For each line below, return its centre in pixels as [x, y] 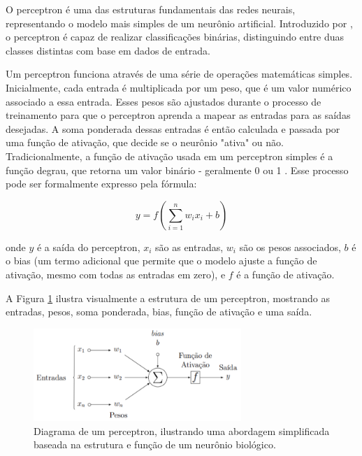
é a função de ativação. [285, 274]
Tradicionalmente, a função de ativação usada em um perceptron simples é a [169, 156]
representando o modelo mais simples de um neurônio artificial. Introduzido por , [179, 23]
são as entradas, [189, 247]
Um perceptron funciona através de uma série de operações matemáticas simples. [179, 74]
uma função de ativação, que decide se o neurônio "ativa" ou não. [145, 142]
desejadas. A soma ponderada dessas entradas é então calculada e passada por [173, 128]
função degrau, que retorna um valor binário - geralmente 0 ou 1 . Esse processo [177, 170]
